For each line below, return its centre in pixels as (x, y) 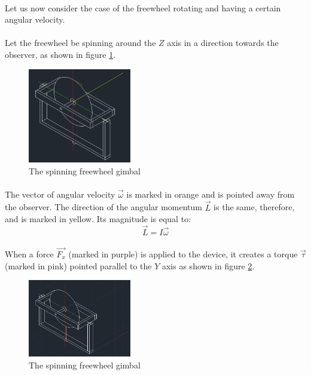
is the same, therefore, (254, 207)
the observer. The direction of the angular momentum (104, 207)
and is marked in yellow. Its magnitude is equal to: (98, 219)
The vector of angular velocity (60, 194)
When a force (29, 253)
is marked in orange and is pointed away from (211, 194)
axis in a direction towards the (223, 43)
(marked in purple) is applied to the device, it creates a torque (183, 253)
